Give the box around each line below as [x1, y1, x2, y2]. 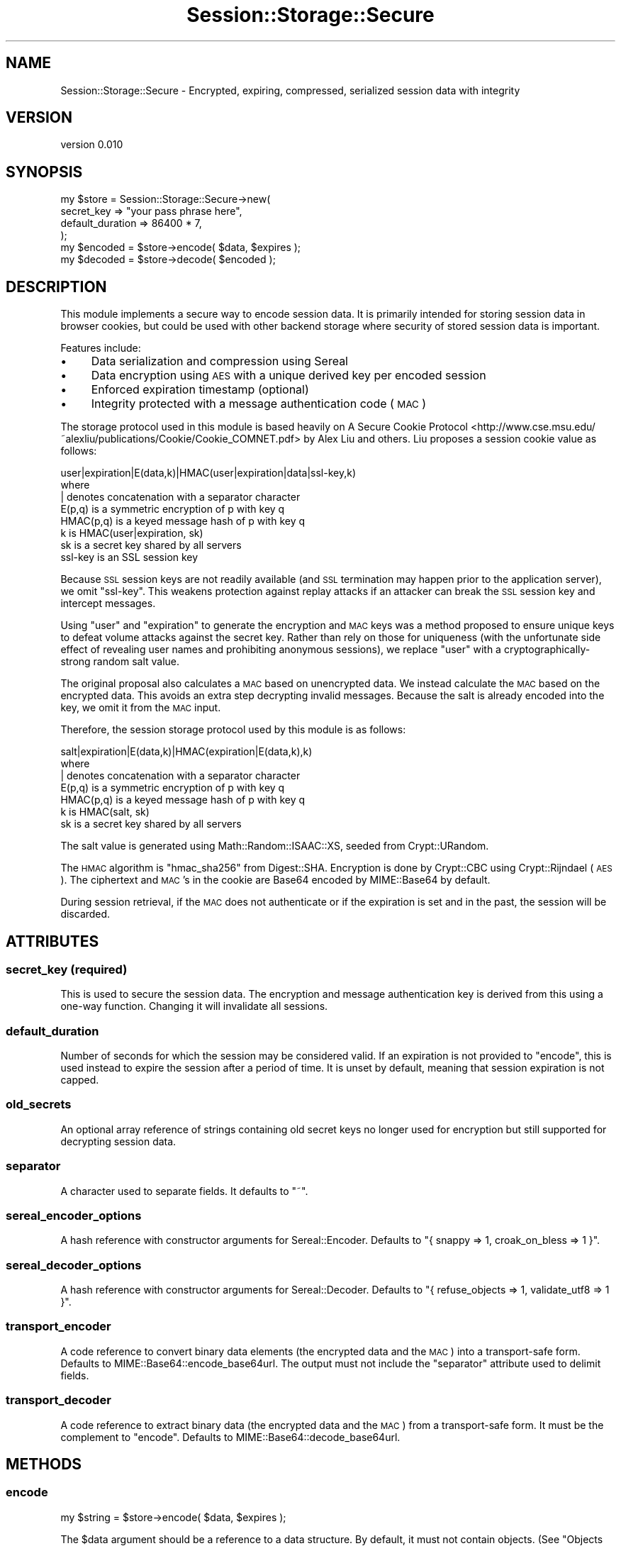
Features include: [60, 342, 141, 355]
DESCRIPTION [6, 277, 107, 296]
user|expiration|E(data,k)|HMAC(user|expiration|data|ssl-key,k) [60, 467, 356, 479]
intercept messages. [60, 597, 156, 610]
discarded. [60, 908, 111, 921]
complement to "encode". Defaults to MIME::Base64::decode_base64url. [60, 1430, 401, 1443]
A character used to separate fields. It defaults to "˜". [60, 1184, 308, 1197]
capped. [60, 1074, 99, 1086]
